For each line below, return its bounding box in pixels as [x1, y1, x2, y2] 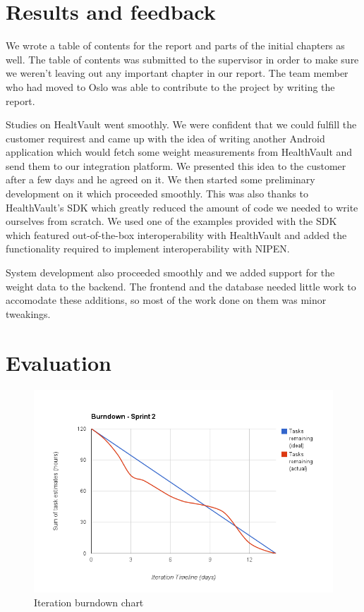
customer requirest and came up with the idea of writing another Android [6, 130, 325, 145]
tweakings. [6, 306, 51, 321]
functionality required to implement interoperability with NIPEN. [6, 241, 290, 256]
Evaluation [6, 348, 111, 377]
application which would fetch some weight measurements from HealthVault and [6, 145, 353, 159]
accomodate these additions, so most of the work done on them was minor [6, 293, 327, 307]
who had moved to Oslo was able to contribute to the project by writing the [6, 79, 335, 94]
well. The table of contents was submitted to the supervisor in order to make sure [6, 51, 359, 66]
